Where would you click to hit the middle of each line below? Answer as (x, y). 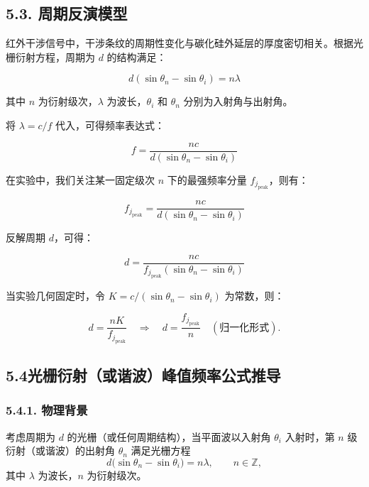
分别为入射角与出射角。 (238, 101)
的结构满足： (137, 56)
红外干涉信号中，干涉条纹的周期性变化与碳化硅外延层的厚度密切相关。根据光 (184, 43)
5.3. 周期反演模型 (67, 13)
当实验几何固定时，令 (55, 296)
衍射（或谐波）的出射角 (60, 450)
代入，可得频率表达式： (110, 125)
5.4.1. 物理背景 (47, 410)
